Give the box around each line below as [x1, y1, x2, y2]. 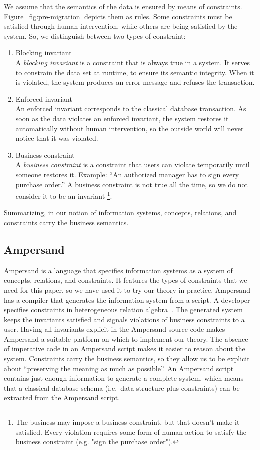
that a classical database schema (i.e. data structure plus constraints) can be [4, 382, 240, 393]
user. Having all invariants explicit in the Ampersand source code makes [4, 324, 225, 334]
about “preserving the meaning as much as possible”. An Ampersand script [4, 363, 234, 373]
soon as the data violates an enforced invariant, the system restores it [15, 113, 229, 123]
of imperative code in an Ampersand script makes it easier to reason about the [4, 343, 245, 354]
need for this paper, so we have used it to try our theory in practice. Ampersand [4, 284, 250, 295]
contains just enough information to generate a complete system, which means [4, 373, 244, 383]
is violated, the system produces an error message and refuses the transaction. [15, 77, 255, 87]
